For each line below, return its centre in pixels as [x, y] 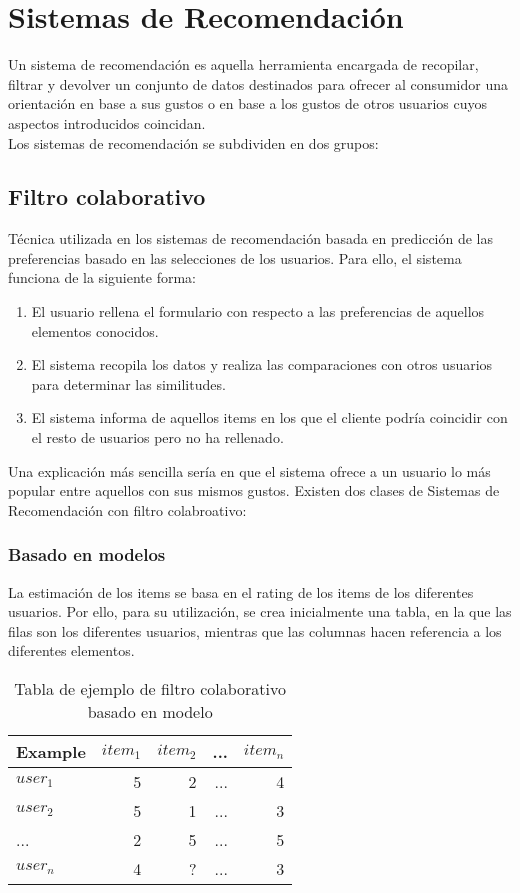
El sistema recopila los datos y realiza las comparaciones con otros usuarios [262, 364]
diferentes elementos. [71, 650]
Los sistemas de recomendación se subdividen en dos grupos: [193, 142]
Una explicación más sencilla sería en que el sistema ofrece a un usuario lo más [249, 470]
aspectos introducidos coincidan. [107, 122]
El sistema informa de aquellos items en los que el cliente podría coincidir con [269, 417]
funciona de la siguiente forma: [102, 277]
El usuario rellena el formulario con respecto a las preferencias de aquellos [258, 311]
